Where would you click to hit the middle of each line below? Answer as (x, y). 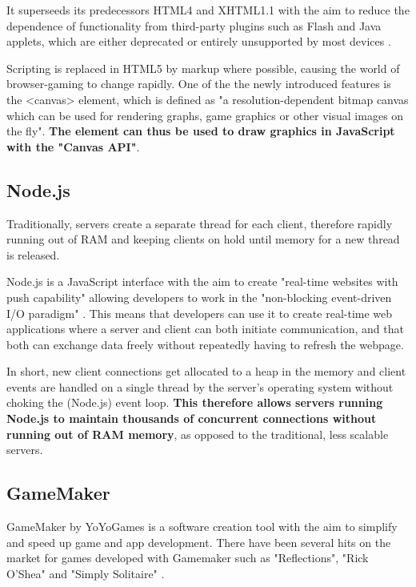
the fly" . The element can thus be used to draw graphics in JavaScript (201, 131)
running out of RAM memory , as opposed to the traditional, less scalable (198, 434)
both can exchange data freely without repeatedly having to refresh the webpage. (205, 344)
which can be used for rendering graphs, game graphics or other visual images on (205, 115)
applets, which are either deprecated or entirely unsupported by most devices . (199, 41)
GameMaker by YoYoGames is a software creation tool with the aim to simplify (202, 527)
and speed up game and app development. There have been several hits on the (199, 542)
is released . (33, 254)
